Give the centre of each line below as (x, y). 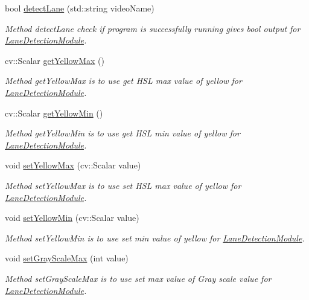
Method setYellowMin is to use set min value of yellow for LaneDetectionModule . (155, 238)
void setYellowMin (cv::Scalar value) (72, 218)
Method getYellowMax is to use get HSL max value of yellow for (123, 81)
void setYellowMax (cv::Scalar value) (73, 165)
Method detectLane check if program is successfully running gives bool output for (153, 28)
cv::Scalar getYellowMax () (55, 60)
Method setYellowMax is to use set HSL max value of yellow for (123, 185)
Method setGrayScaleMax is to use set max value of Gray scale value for (138, 278)
